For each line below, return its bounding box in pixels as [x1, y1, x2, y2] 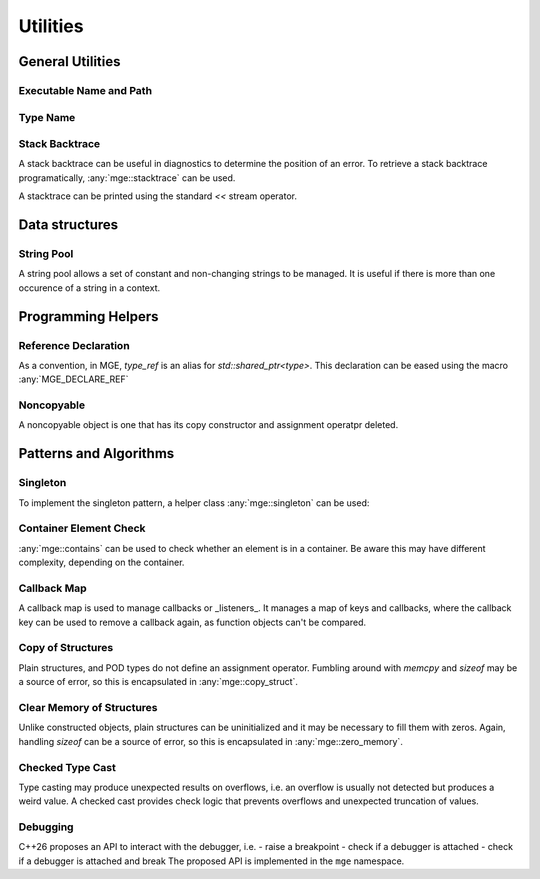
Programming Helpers [18, 308, 159, 325]
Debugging [18, 820, 74, 834]
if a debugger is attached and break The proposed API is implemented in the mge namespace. [18, 855, 405, 867]
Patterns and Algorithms [18, 445, 175, 462]
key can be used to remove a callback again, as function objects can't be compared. [18, 616, 367, 628]
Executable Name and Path [18, 83, 153, 97]
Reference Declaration [18, 338, 130, 352]
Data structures [18, 216, 119, 234]
